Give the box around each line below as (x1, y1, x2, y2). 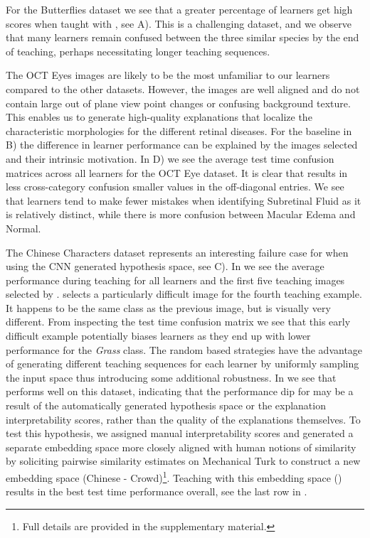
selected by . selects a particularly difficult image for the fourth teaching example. (6, 286, 362, 301)
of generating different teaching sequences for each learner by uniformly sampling (6, 356, 359, 371)
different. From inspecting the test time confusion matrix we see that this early (6, 314, 351, 329)
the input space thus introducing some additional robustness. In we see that (6, 370, 337, 384)
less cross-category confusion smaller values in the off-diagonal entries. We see (6, 179, 344, 194)
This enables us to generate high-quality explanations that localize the (6, 109, 312, 124)
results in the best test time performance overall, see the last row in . (6, 484, 307, 499)
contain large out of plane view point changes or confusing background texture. (6, 95, 351, 110)
